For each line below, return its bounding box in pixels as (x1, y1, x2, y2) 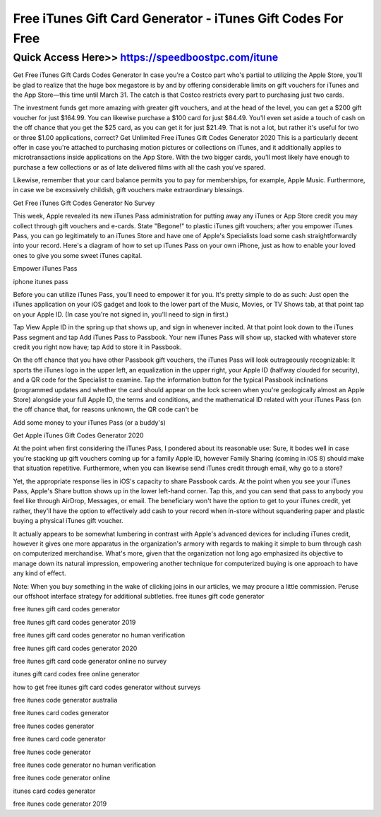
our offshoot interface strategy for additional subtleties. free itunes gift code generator (13, 592, 265, 600)
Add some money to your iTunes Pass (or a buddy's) (13, 418, 166, 427)
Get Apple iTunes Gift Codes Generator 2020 (13, 431, 144, 440)
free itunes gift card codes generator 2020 (13, 644, 138, 652)
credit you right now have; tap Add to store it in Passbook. (13, 343, 182, 351)
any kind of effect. (13, 569, 66, 577)
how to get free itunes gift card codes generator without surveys (13, 683, 201, 691)
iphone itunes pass (13, 277, 68, 286)
